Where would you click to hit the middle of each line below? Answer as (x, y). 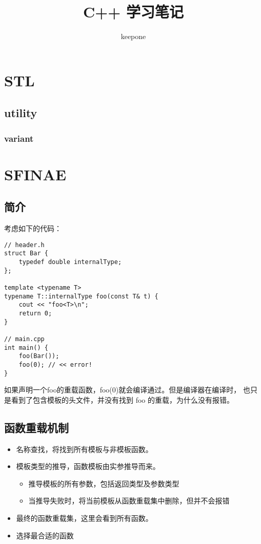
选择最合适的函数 (45, 535)
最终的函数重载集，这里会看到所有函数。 (84, 518)
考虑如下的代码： (33, 228)
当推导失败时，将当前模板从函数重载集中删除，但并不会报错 (129, 501)
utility (21, 113)
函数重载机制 (36, 427)
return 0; (35, 313)
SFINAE (35, 174)
